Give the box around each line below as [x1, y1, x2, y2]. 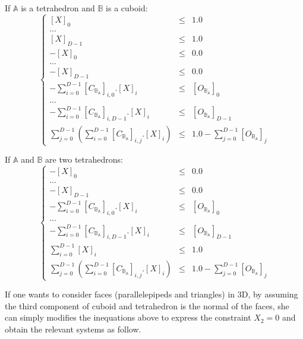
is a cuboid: [106, 2, 148, 14]
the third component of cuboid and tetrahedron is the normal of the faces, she [5, 299, 289, 312]
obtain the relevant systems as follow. [5, 322, 141, 335]
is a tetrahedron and [21, 2, 95, 14]
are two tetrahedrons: [45, 153, 123, 166]
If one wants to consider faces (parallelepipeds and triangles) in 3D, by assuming [5, 288, 298, 300]
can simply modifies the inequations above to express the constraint [5, 311, 251, 324]
